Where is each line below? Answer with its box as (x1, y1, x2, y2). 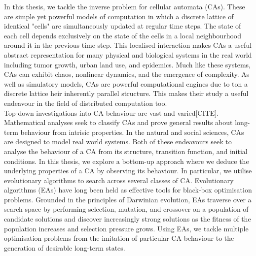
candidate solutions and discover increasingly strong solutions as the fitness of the (4, 214, 251, 224)
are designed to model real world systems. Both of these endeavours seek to (4, 136, 232, 147)
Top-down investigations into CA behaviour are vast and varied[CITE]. (4, 107, 219, 118)
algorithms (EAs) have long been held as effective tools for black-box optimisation (4, 185, 252, 195)
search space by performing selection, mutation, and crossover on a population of (4, 204, 249, 214)
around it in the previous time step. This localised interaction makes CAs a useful (4, 40, 252, 50)
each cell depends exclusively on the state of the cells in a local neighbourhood (4, 30, 241, 40)
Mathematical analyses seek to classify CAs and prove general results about (4, 117, 233, 128)
